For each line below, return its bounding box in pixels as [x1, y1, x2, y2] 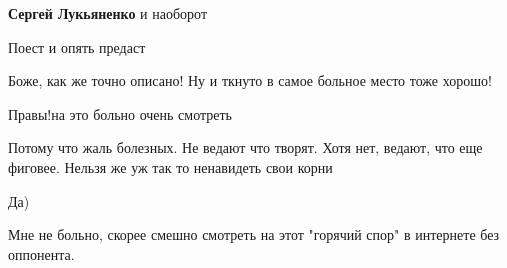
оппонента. [8, 243, 75, 264]
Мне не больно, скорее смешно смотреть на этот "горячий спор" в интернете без [8, 224, 500, 245]
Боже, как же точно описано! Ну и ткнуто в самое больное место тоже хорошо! [8, 70, 492, 91]
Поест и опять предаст [8, 36, 146, 57]
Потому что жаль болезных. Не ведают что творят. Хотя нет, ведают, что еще [8, 137, 483, 158]
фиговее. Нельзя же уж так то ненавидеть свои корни [8, 156, 333, 177]
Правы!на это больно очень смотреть [8, 103, 232, 124]
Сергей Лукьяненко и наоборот [8, 3, 208, 23]
